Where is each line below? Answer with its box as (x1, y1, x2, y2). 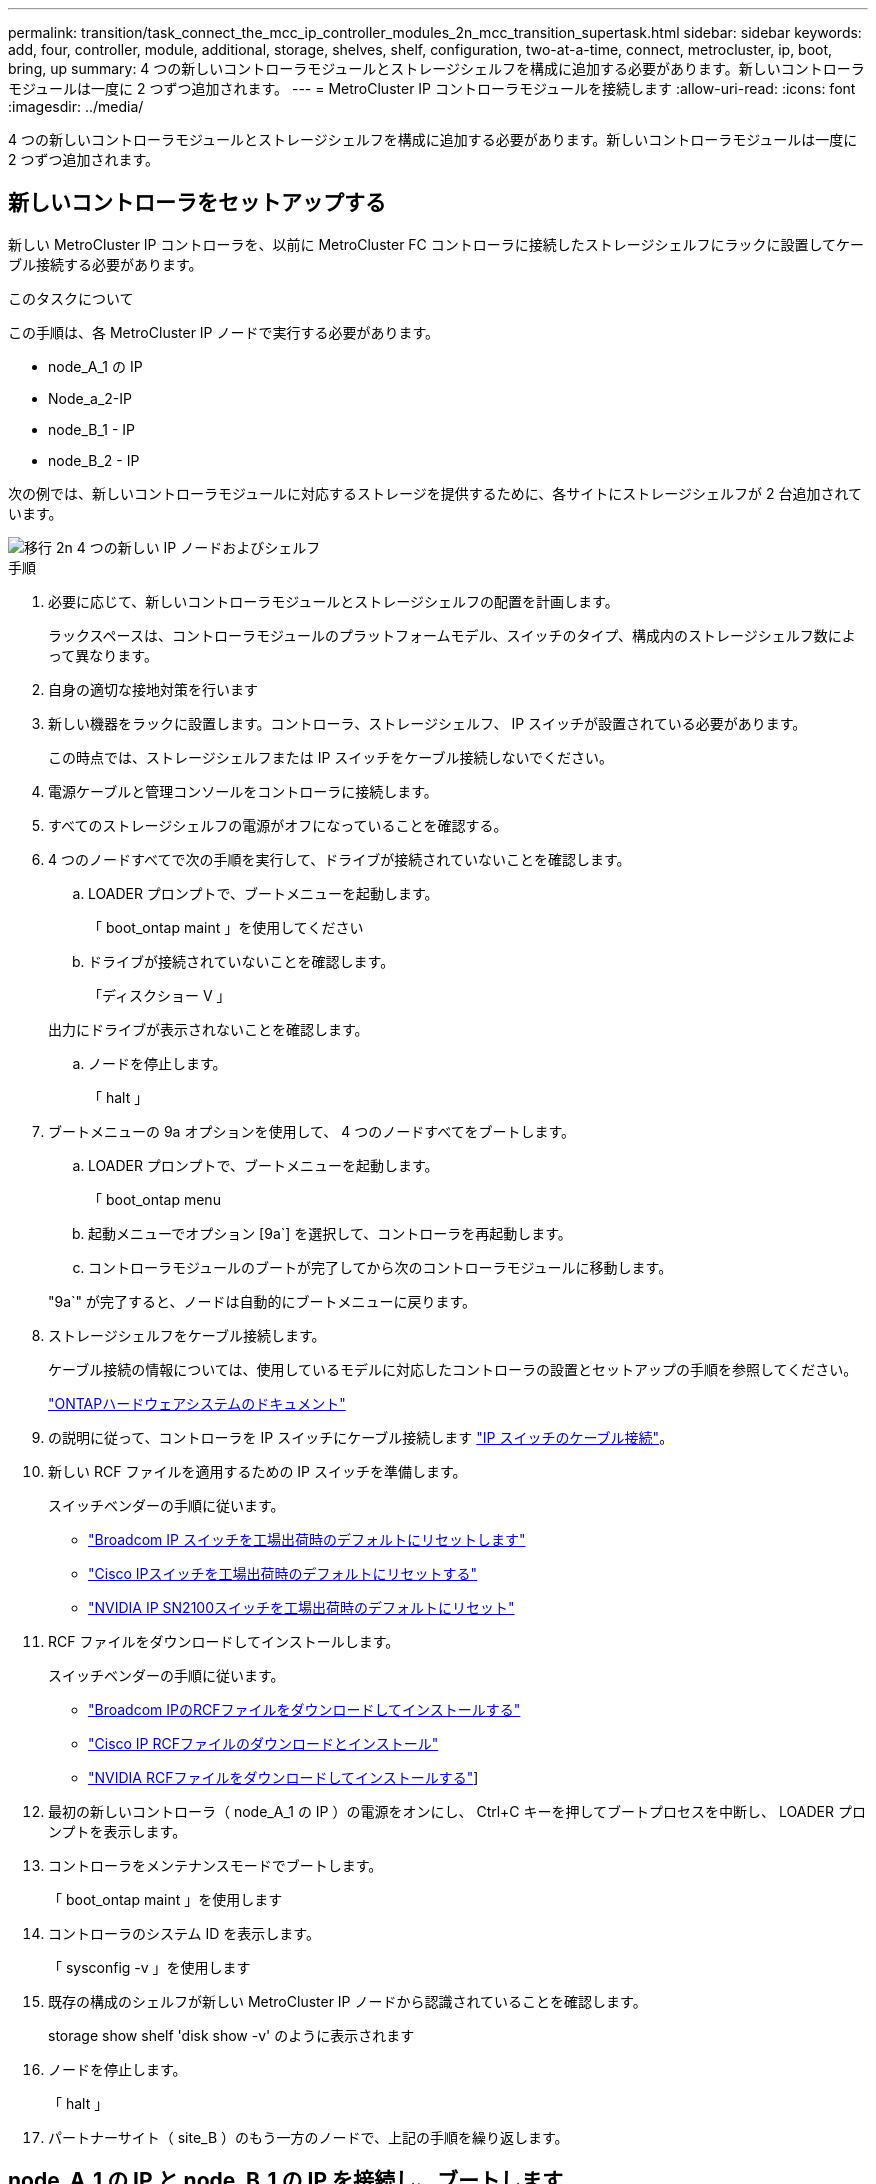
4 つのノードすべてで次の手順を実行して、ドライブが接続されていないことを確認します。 (48, 850, 631, 868)
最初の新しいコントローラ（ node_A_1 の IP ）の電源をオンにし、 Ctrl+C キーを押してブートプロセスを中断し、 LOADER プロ (48, 1802, 866, 1820)
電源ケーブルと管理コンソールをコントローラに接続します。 (48, 782, 438, 800)
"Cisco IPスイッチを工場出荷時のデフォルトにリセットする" (88, 1564, 478, 1582)
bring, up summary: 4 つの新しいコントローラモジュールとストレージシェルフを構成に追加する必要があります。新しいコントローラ (8, 60, 865, 77)
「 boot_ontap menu (88, 1190, 221, 1208)
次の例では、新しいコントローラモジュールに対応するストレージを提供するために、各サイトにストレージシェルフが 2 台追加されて (8, 484, 863, 502)
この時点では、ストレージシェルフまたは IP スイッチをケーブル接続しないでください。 (48, 748, 614, 766)
